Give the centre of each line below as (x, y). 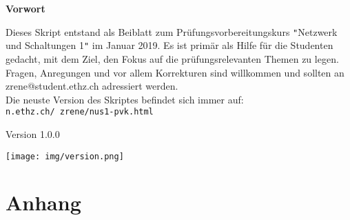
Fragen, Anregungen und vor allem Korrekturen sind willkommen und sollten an (175, 72)
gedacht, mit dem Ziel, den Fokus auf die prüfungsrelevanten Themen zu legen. (172, 58)
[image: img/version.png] (65, 156)
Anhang (43, 202)
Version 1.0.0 (33, 133)
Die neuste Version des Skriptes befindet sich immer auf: (125, 99)
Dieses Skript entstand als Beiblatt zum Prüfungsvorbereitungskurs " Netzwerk (172, 31)
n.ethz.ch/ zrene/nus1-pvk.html (80, 112)
